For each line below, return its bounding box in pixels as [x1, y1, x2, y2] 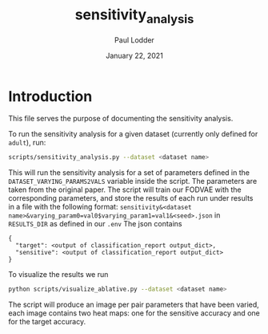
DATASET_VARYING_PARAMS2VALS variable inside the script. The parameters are [8, 177, 258, 186]
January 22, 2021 [105, 51, 164, 60]
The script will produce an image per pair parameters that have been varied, [8, 299, 260, 310]
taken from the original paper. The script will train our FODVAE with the [8, 185, 242, 194]
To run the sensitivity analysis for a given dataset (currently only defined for [8, 129, 258, 139]
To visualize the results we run [8, 270, 109, 279]
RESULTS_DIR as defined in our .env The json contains [8, 219, 182, 229]
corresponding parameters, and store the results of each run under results [8, 193, 254, 203]
